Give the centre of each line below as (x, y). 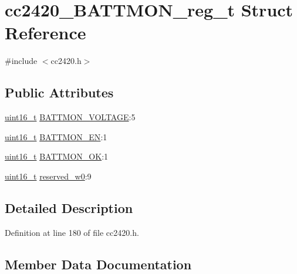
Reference (45, 33)
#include (21, 61)
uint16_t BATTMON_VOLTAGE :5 (70, 117)
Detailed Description (69, 207)
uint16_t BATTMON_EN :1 (56, 136)
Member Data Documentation (98, 264)
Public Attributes (59, 92)
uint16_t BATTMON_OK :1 (57, 156)
